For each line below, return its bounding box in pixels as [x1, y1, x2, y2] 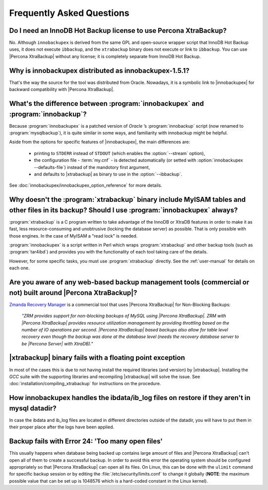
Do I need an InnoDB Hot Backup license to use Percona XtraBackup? [9, 26, 227, 35]
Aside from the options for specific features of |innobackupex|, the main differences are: [9, 139, 191, 145]
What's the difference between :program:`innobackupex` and [9, 99, 204, 108]
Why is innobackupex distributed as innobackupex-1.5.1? [9, 66, 190, 75]
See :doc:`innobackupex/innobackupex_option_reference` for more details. [9, 182, 162, 188]
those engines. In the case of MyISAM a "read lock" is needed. [9, 233, 138, 239]
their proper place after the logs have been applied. [9, 424, 114, 430]
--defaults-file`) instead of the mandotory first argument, [34, 164, 150, 170]
